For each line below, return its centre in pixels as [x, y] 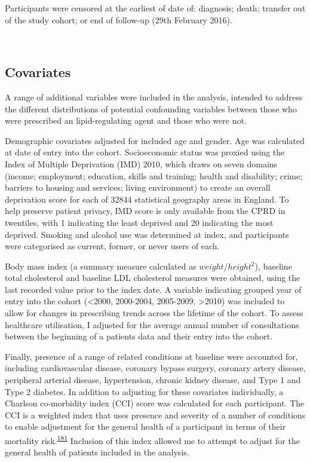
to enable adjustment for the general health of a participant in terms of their [145, 426]
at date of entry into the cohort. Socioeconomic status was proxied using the [145, 152]
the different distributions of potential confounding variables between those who [151, 108]
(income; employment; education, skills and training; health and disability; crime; [154, 175]
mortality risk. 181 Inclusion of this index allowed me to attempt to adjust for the [152, 440]
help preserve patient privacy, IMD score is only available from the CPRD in [145, 211]
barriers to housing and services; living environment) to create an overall [138, 187]
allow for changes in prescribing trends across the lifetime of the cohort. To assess [154, 313]
